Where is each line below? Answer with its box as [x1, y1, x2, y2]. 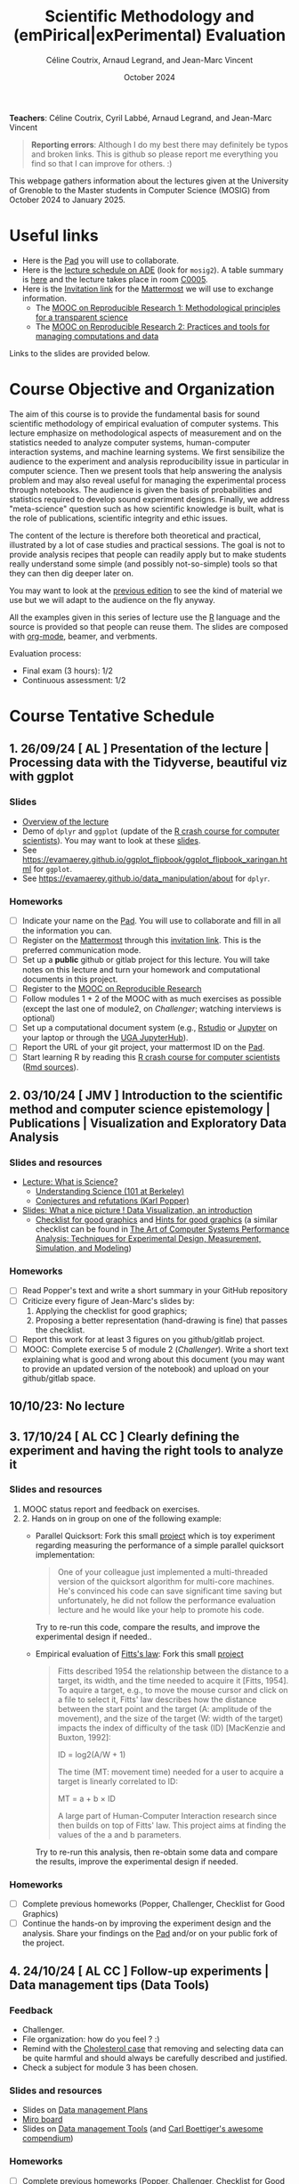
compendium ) [21, 2133, 74, 2144]
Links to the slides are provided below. [9, 347, 150, 358]
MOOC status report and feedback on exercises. [21, 1504, 200, 1514]
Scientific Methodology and [44, 6, 255, 27]
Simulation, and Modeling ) [35, 1243, 132, 1253]
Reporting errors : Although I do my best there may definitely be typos [30, 139, 289, 150]
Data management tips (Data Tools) [9, 1977, 210, 1992]
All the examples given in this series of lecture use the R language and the [9, 612, 280, 623]
